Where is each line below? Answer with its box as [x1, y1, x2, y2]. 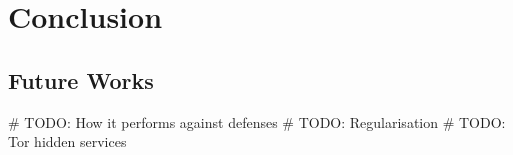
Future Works [8, 64, 154, 95]
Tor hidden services [8, 131, 127, 152]
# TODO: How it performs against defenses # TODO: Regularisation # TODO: [8, 111, 506, 132]
